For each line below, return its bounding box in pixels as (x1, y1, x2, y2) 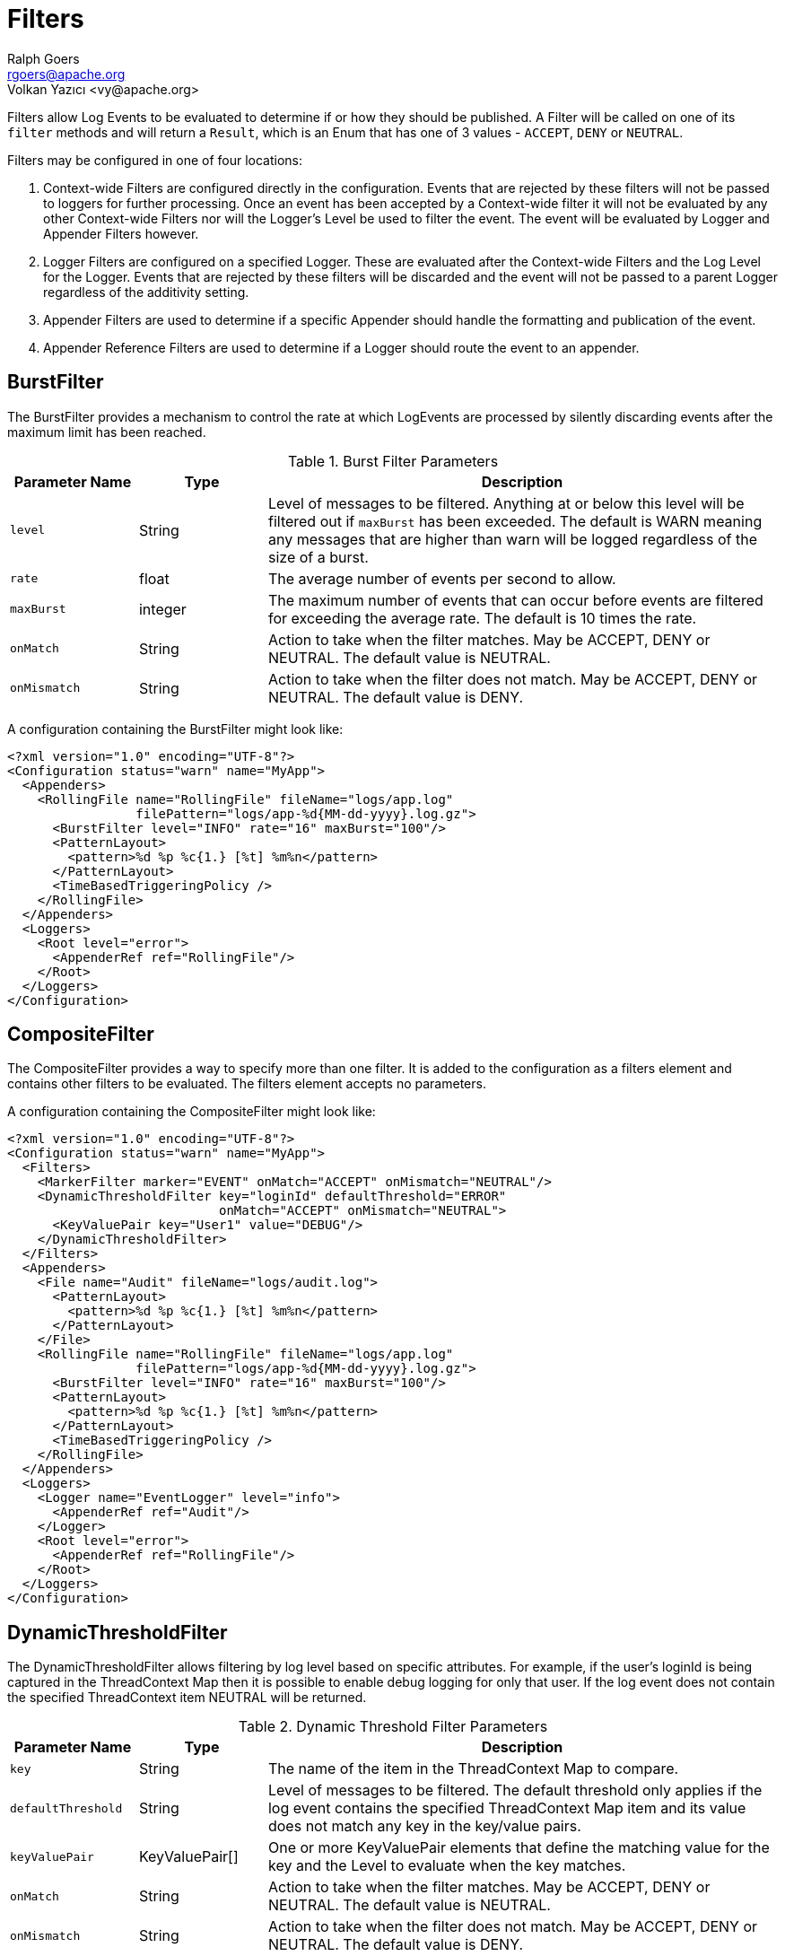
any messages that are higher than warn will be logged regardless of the (267, 529, 757, 548)
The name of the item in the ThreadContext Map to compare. (267, 1760, 679, 1778)
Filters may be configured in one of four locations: (7, 152, 303, 168)
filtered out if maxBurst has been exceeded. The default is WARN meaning (267, 511, 763, 530)
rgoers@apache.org (7, 65, 126, 82)
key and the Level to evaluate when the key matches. (267, 1856, 626, 1875)
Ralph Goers (7, 50, 80, 66)
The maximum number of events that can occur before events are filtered (267, 590, 763, 609)
